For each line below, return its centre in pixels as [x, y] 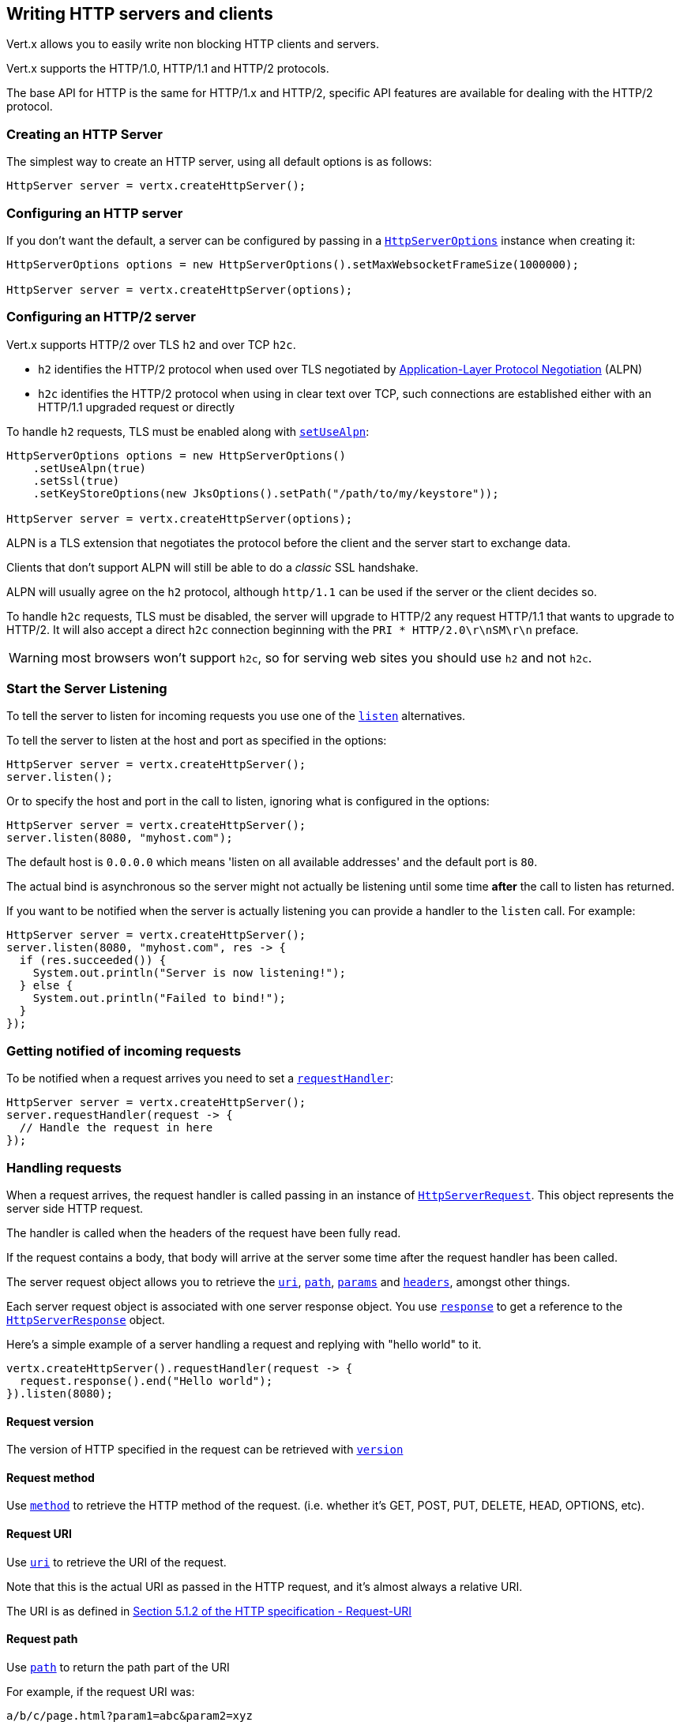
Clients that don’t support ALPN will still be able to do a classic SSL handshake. [212, 567]
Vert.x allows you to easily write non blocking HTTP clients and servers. [193, 44]
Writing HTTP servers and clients [140, 14]
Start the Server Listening [87, 689]
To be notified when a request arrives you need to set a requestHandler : [200, 1079]
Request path [42, 1639]
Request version [50, 1421]
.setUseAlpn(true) [90, 468]
